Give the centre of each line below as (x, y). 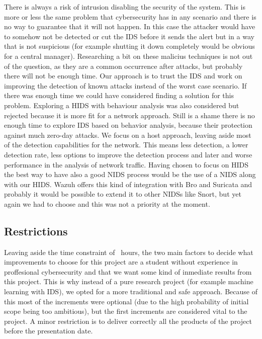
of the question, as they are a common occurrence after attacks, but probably (123, 66)
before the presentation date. (49, 331)
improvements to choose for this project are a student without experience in (121, 262)
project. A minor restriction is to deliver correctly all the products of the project (128, 321)
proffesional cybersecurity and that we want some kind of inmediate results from (128, 271)
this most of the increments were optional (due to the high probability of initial (126, 301)
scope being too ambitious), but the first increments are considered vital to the (126, 311)
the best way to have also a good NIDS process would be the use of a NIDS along (130, 174)
